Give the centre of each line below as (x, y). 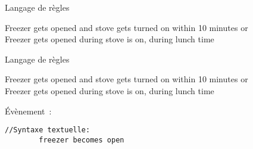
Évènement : (28, 111)
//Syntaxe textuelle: (48, 130)
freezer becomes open (82, 140)
